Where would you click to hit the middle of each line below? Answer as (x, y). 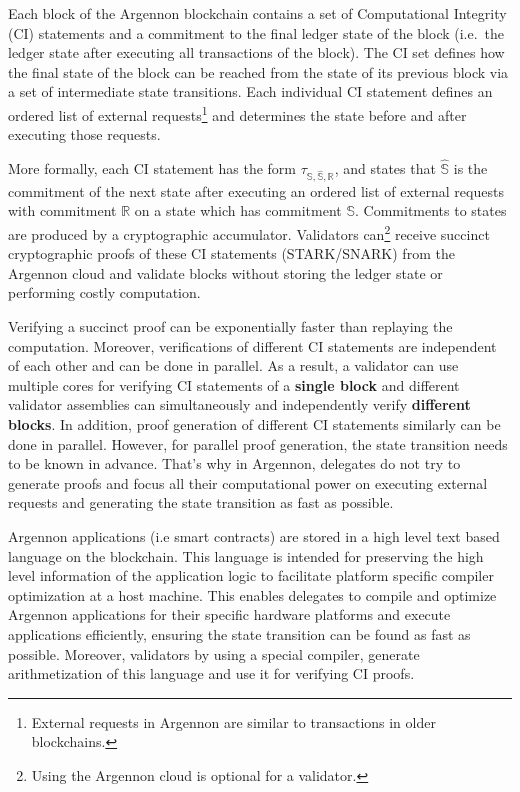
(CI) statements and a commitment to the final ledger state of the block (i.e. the (256, 32)
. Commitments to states (431, 210)
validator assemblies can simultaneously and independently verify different (239, 404)
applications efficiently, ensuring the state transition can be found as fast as (239, 633)
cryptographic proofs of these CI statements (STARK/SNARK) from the (231, 253)
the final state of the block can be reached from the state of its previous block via (258, 71)
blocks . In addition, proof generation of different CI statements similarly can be (254, 423)
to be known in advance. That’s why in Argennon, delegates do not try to (234, 463)
